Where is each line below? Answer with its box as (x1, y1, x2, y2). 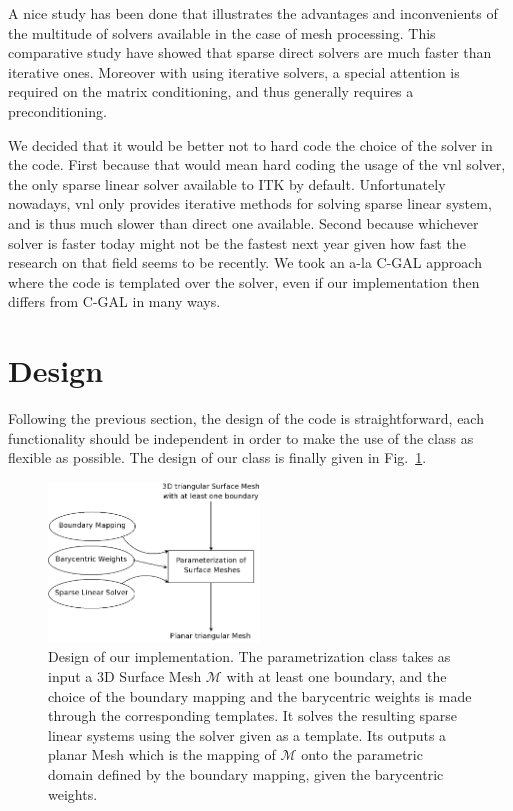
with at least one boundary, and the (226, 666, 447, 687)
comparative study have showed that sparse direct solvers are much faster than (8, 42, 492, 63)
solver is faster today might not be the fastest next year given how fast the (8, 232, 466, 253)
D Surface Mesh (104, 666, 202, 687)
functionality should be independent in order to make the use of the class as (8, 427, 474, 448)
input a (48, 666, 93, 687)
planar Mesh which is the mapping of (48, 744, 276, 765)
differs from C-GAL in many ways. (8, 291, 221, 312)
